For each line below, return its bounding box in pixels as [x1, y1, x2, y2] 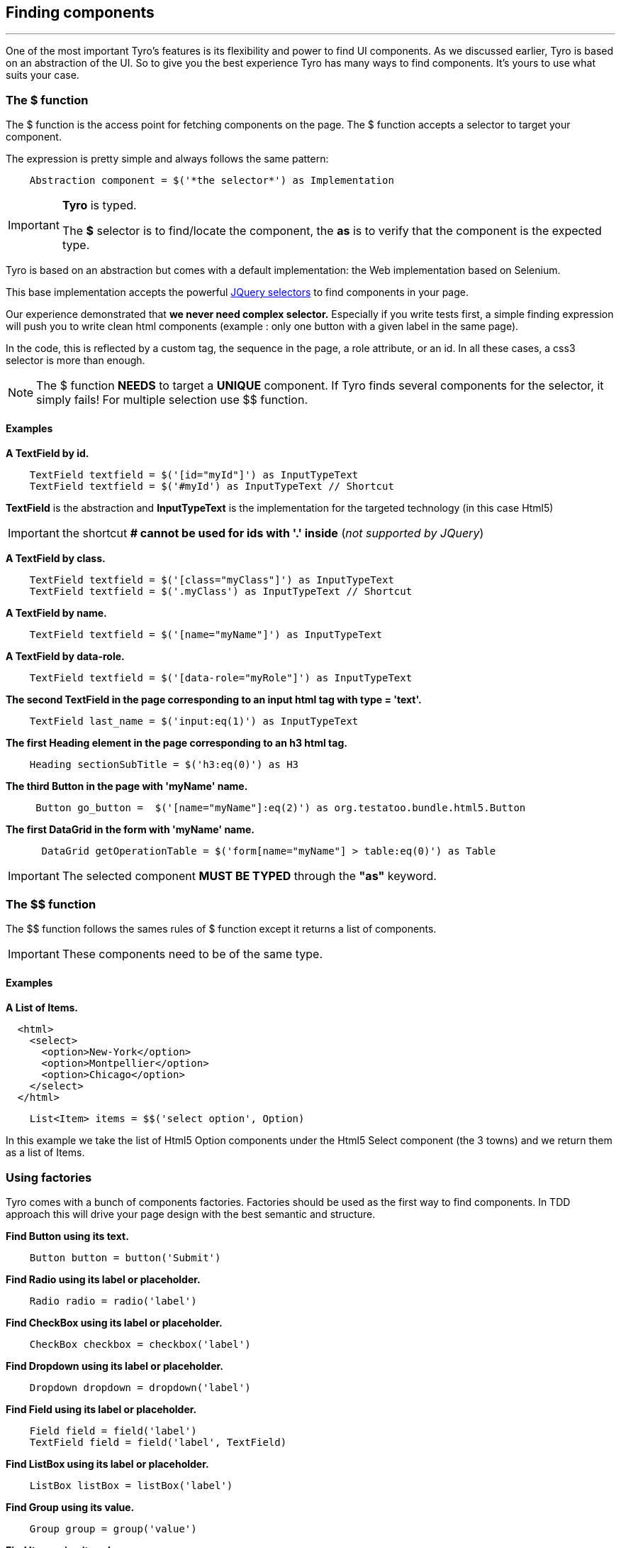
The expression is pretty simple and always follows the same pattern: [6, 153, 329, 165]
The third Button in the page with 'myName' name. [6, 780, 248, 793]
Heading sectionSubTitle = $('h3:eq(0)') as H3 [29, 759, 299, 771]
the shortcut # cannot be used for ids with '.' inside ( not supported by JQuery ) [62, 526, 484, 541]
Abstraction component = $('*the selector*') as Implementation [29, 175, 394, 187]
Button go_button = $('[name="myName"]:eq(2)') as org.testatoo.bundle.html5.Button [35, 802, 526, 814]
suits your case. [6, 69, 79, 82]
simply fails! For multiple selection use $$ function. [36, 393, 308, 407]
